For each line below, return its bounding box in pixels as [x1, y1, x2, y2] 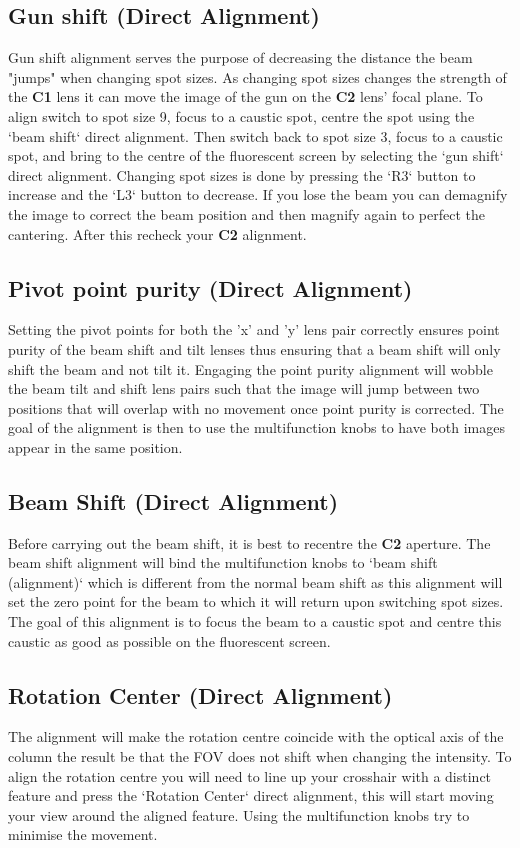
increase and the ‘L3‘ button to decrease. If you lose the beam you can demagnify [8, 184, 508, 205]
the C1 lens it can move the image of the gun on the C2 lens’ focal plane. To [8, 86, 483, 107]
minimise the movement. [8, 824, 158, 845]
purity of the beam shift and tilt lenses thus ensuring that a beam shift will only [8, 338, 501, 359]
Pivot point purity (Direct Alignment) [8, 272, 413, 303]
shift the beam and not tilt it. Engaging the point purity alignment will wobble [8, 358, 493, 379]
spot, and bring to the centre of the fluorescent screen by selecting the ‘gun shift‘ [8, 145, 504, 166]
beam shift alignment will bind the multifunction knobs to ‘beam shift [8, 552, 438, 573]
